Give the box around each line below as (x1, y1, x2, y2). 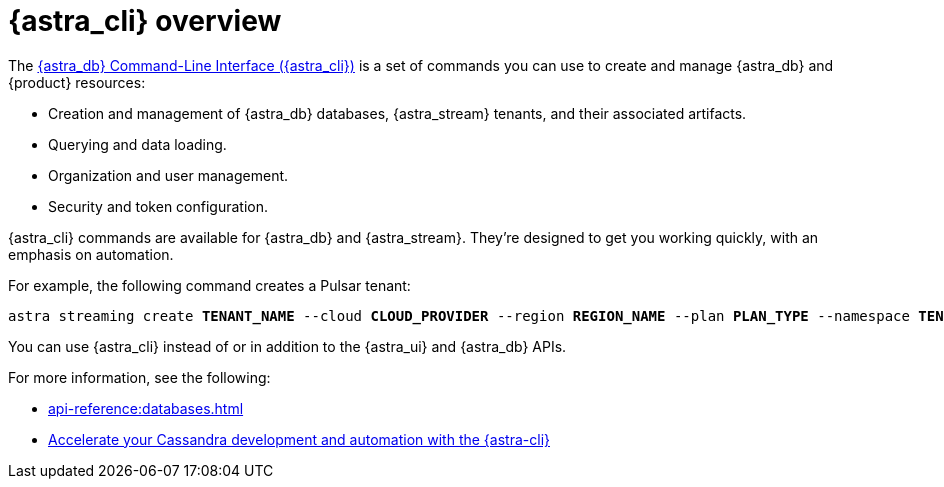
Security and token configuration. (48, 197, 269, 215)
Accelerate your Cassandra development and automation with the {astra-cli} (48, 430, 550, 448)
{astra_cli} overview (8, 4, 282, 38)
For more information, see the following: (8, 368, 271, 386)
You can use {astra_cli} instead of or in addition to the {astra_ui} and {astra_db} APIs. (8, 337, 567, 355)
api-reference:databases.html (48, 399, 244, 417)
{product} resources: (8, 73, 146, 91)
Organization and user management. (48, 166, 289, 184)
